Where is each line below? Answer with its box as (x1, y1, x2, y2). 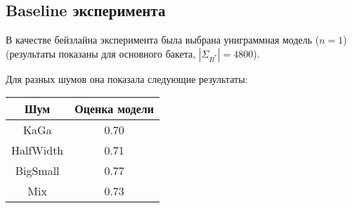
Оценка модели (74, 100, 154, 117)
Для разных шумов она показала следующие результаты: (6, 71, 248, 86)
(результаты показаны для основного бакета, (6, 46, 196, 60)
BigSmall (15, 162, 60, 179)
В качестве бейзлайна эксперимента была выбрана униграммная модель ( (6, 32, 320, 47)
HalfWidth (11, 142, 64, 159)
